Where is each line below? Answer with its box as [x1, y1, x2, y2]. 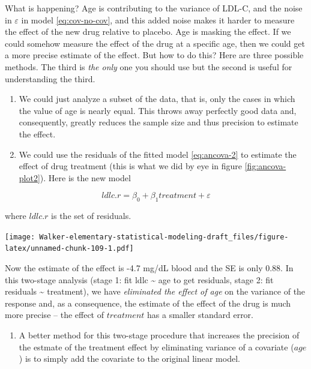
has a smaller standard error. [147, 308, 253, 321]
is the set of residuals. [51, 209, 131, 222]
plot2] [19, 171, 40, 184]
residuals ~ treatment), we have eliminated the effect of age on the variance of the [5, 285, 306, 298]
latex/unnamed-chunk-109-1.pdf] [5, 244, 134, 253]
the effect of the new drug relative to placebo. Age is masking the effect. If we [5, 25, 291, 38]
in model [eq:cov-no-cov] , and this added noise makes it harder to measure [21, 13, 295, 26]
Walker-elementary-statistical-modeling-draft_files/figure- [39, 232, 289, 241]
